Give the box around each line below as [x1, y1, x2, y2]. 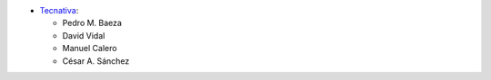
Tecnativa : [39, 5, 79, 15]
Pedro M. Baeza [62, 18, 123, 29]
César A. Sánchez [62, 55, 130, 67]
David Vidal [62, 30, 105, 40]
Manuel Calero [62, 43, 117, 54]
